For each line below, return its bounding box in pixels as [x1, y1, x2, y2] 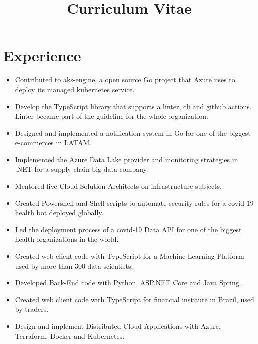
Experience [3, 45, 81, 66]
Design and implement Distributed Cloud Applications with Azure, [15, 321, 221, 331]
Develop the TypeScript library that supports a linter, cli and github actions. [15, 101, 252, 111]
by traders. [15, 304, 49, 314]
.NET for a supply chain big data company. [15, 164, 148, 174]
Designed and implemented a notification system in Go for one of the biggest [15, 127, 251, 138]
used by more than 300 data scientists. [15, 260, 133, 271]
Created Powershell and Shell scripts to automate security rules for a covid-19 [15, 197, 254, 208]
